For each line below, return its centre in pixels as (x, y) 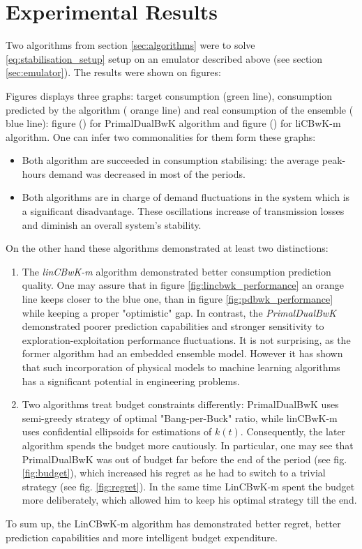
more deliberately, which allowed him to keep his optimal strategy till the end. (189, 500)
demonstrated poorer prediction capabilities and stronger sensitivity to (173, 326)
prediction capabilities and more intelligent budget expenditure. (142, 537)
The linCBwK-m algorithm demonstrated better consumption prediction (176, 271)
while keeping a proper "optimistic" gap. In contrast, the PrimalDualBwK (179, 312)
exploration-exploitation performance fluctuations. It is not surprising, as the (186, 339)
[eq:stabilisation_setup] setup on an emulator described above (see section (164, 58)
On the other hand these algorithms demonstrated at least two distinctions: (167, 248)
